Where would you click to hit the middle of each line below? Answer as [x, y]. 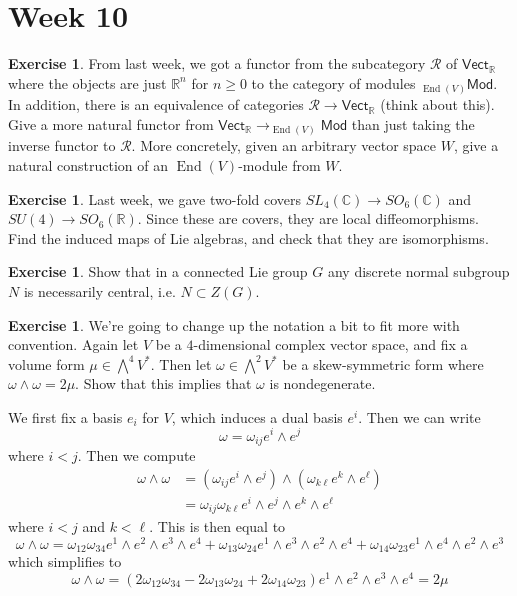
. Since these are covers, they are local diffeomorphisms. [308, 218]
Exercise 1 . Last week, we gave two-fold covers [155, 198]
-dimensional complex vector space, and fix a [330, 344]
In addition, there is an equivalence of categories [156, 104]
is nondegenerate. [322, 383]
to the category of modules [333, 82]
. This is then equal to [217, 526]
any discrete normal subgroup [418, 271]
